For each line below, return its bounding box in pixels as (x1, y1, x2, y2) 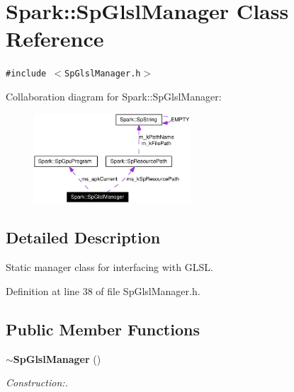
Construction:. (6, 375, 68, 390)
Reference (6, 24, 104, 53)
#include (6, 69, 47, 79)
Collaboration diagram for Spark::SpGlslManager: (6, 88, 222, 103)
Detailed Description (6, 226, 161, 248)
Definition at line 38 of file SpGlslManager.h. (6, 283, 200, 298)
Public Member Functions (6, 318, 200, 340)
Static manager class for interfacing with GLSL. (6, 260, 213, 275)
